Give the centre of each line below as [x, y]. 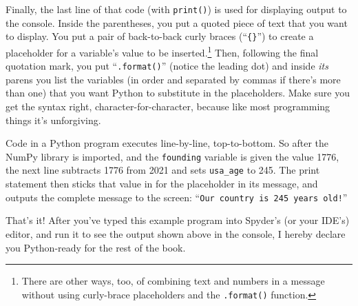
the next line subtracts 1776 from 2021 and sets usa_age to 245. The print [163, 170]
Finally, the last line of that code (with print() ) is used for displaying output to [176, 9]
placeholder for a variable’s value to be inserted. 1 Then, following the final [162, 51]
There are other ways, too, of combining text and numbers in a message [173, 281]
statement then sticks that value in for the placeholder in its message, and [162, 184]
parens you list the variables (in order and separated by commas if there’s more [173, 79]
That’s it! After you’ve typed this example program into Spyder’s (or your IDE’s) [178, 220]
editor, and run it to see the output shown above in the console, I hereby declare [176, 233]
